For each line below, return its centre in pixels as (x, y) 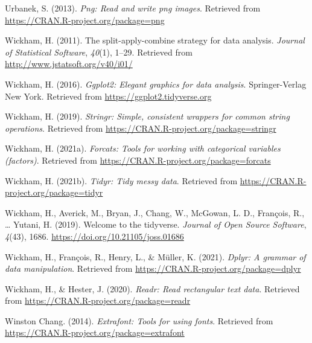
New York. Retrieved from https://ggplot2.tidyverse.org (108, 96)
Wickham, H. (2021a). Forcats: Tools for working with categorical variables (143, 148)
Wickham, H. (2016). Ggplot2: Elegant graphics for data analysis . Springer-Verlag (156, 84)
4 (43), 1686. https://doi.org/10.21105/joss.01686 (94, 236)
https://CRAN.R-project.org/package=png (85, 20)
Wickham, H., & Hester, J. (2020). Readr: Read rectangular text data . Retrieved (152, 288)
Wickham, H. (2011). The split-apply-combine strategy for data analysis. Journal (155, 40)
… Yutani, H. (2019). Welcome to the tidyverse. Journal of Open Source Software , (156, 224)
